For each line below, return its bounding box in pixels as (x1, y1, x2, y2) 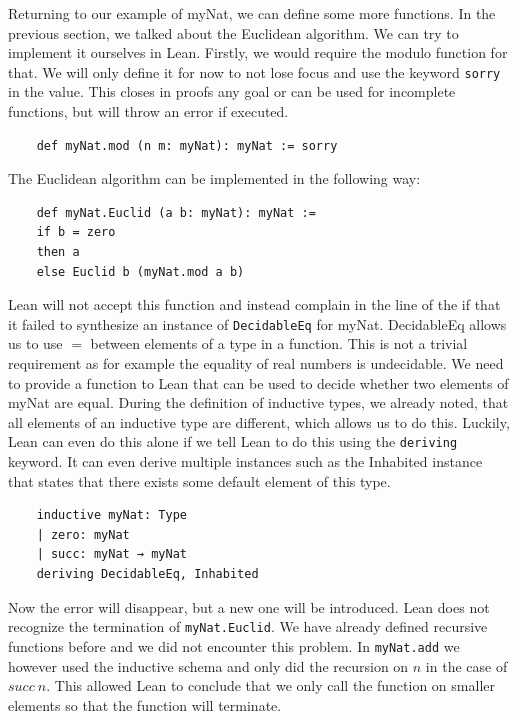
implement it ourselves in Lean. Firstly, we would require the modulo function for (8, 42, 508, 63)
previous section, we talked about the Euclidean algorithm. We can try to (8, 22, 459, 43)
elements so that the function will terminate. (8, 694, 282, 715)
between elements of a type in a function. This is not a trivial (90, 333, 468, 354)
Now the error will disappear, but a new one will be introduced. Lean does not (8, 596, 490, 617)
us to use (8, 333, 63, 354)
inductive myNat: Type (36, 508, 187, 523)
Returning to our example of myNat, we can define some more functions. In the (8, 3, 496, 23)
